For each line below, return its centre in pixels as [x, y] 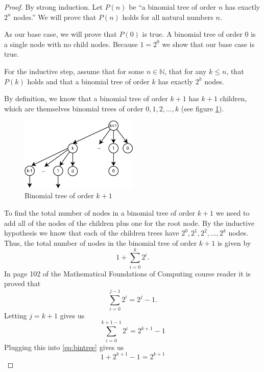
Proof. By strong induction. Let [53, 7]
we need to [233, 213]
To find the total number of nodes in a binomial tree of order [100, 213]
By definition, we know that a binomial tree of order [86, 98]
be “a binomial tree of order [173, 7]
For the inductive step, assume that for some [74, 71]
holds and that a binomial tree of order [88, 81]
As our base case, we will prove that [61, 34]
